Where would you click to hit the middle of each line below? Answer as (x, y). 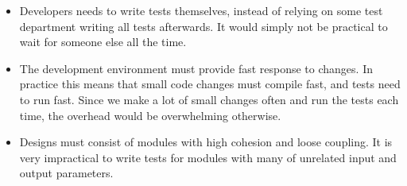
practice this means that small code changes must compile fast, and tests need (210, 84)
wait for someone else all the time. (103, 42)
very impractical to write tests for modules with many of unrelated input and (208, 157)
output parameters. (66, 173)
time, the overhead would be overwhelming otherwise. (150, 115)
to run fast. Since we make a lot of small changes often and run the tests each (209, 99)
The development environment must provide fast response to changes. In (196, 68)
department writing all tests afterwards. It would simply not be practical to (203, 26)
